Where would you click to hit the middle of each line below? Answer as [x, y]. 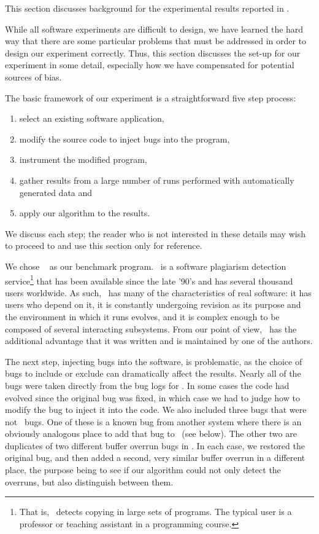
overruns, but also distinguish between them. [89, 481]
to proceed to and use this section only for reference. [104, 245]
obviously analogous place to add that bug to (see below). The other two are [151, 434]
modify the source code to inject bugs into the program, [125, 139]
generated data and [56, 192]
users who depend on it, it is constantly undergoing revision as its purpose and [153, 304]
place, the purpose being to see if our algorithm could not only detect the [143, 470]
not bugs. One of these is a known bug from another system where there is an [153, 421]
